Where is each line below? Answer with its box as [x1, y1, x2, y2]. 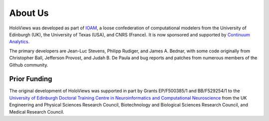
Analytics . [9, 39, 30, 45]
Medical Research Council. [9, 109, 64, 115]
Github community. [9, 62, 48, 68]
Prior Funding [9, 75, 52, 83]
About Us [9, 7, 49, 18]
